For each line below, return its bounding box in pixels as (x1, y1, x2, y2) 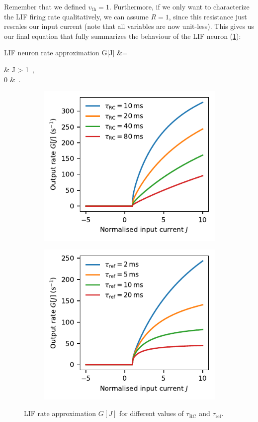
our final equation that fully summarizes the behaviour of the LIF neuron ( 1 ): (4, 30, 241, 41)
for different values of (119, 408, 184, 419)
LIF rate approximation (24, 408, 96, 419)
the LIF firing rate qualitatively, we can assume (4, 11, 149, 21)
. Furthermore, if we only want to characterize (109, 1, 250, 11)
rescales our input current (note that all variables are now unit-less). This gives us (4, 21, 254, 31)
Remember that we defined (4, 1, 86, 11)
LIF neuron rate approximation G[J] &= (4, 47, 128, 58)
